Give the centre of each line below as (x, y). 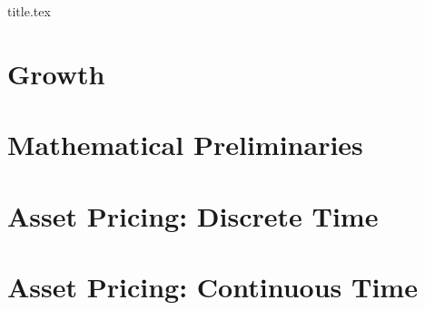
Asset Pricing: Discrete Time (193, 215)
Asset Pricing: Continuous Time (212, 286)
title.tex (29, 11)
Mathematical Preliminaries (185, 145)
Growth (56, 73)
